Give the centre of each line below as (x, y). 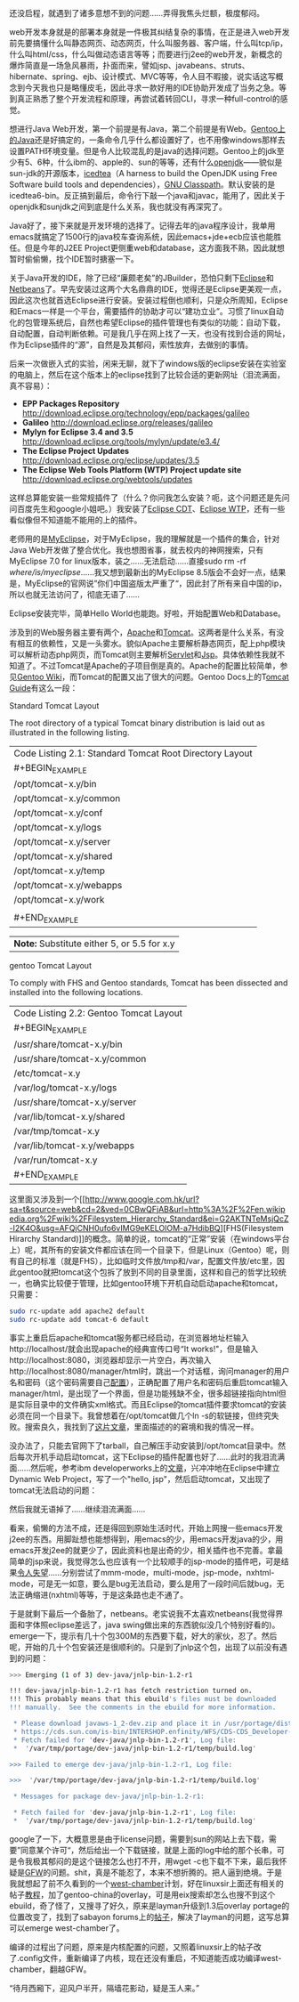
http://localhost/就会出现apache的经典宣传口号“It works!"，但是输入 (134, 1349)
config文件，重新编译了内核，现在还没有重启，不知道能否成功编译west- (150, 1957)
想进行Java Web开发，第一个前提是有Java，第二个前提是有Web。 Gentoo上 (148, 129)
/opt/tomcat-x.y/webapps (68, 886)
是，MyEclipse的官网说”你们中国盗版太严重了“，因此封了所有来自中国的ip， (148, 583)
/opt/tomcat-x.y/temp (59, 871)
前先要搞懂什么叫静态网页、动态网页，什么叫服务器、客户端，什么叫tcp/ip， (149, 43)
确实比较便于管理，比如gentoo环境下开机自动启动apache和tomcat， (158, 1283)
